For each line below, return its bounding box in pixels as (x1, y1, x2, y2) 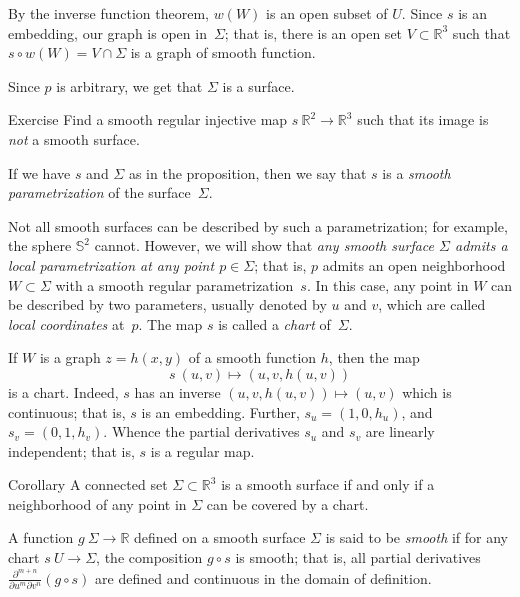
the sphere (8, 235, 72, 256)
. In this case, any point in (306, 274, 469, 295)
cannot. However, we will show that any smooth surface (94, 235, 435, 256)
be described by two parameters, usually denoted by (8, 294, 327, 315)
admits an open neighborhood (322, 254, 506, 275)
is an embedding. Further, (141, 401, 300, 422)
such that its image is (357, 109, 489, 130)
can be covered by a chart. (206, 493, 369, 514)
